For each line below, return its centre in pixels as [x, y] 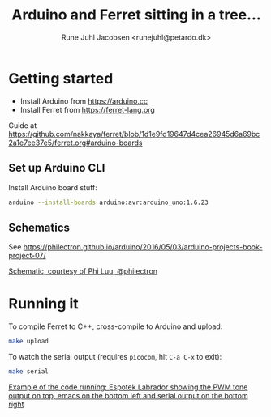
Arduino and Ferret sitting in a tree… [136, 15]
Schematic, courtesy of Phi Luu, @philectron [83, 271]
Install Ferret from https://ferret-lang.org [88, 109]
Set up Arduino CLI [57, 168]
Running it [43, 304]
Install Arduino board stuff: [53, 187]
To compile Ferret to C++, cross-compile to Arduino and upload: [116, 326]
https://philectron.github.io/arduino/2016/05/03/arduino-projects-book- [143, 247]
